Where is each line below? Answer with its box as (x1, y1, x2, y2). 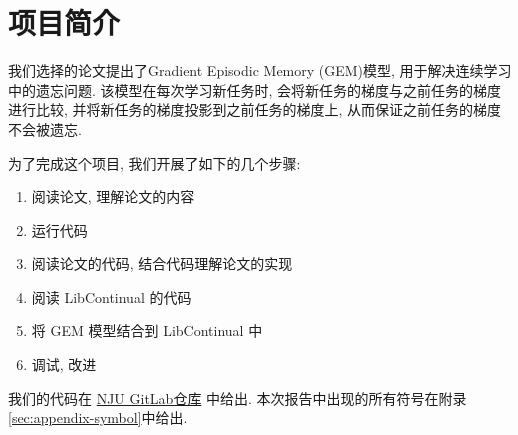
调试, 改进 (31, 354, 97, 375)
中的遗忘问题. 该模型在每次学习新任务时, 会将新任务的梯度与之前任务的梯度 (8, 79, 502, 100)
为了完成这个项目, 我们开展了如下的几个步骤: (8, 152, 301, 173)
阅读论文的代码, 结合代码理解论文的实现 (31, 253, 293, 274)
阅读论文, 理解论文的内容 (31, 186, 195, 207)
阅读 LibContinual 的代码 (31, 286, 192, 307)
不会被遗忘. (8, 118, 82, 139)
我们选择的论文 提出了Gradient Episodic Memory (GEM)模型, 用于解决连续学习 (8, 60, 512, 81)
